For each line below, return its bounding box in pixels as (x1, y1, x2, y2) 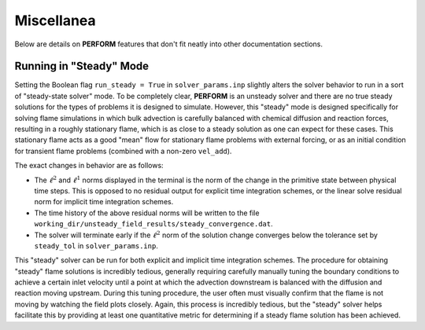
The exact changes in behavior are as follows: (14, 161, 164, 170)
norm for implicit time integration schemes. (34, 197, 174, 207)
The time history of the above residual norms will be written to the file (34, 208, 260, 218)
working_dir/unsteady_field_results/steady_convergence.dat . (34, 219, 273, 229)
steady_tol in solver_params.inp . (34, 240, 159, 251)
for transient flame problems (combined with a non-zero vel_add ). (14, 146, 232, 156)
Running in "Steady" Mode (14, 60, 150, 73)
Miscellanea (14, 12, 96, 29)
